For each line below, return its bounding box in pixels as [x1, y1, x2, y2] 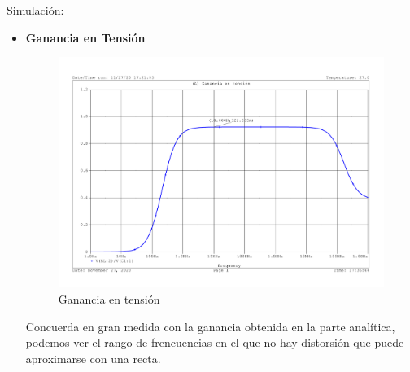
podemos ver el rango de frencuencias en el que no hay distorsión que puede [25, 334, 404, 351]
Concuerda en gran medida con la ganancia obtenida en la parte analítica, [25, 317, 395, 335]
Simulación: [7, 2, 64, 18]
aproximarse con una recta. [25, 349, 161, 366]
